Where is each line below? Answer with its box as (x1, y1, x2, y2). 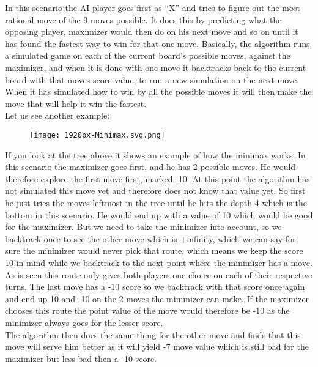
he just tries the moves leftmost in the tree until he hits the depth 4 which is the (5, 196, 307, 209)
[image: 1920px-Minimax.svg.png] (29, 130, 165, 139)
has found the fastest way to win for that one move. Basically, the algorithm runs (5, 37, 310, 50)
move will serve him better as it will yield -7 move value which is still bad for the (5, 340, 309, 353)
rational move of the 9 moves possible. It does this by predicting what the (5, 13, 282, 26)
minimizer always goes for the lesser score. (5, 316, 163, 328)
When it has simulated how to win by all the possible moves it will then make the (5, 85, 312, 98)
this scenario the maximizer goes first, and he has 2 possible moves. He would (5, 160, 296, 173)
